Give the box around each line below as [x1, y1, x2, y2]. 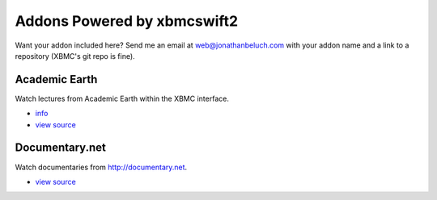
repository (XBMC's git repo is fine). [15, 51, 135, 60]
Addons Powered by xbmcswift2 [15, 12, 239, 30]
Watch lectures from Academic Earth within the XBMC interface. [15, 94, 230, 103]
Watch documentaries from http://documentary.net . [15, 162, 188, 172]
